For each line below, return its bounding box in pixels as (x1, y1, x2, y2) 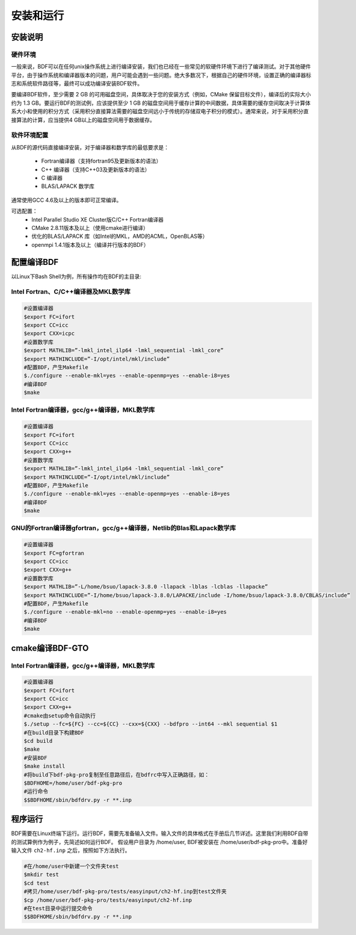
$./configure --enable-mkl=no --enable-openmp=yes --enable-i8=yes (23, 609, 227, 615)
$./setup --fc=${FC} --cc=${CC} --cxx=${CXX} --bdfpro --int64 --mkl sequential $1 (23, 721, 278, 728)
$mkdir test (23, 871, 60, 878)
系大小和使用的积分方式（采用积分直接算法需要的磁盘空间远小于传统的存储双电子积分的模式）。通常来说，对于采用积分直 (11, 108, 309, 115)
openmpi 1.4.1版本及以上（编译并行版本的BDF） (31, 241, 149, 248)
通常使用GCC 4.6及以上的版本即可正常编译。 (11, 196, 122, 203)
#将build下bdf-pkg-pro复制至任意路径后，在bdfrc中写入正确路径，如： (23, 771, 210, 778)
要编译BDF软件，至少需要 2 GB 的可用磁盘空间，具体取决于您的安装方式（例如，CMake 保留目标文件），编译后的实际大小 (11, 91, 311, 98)
